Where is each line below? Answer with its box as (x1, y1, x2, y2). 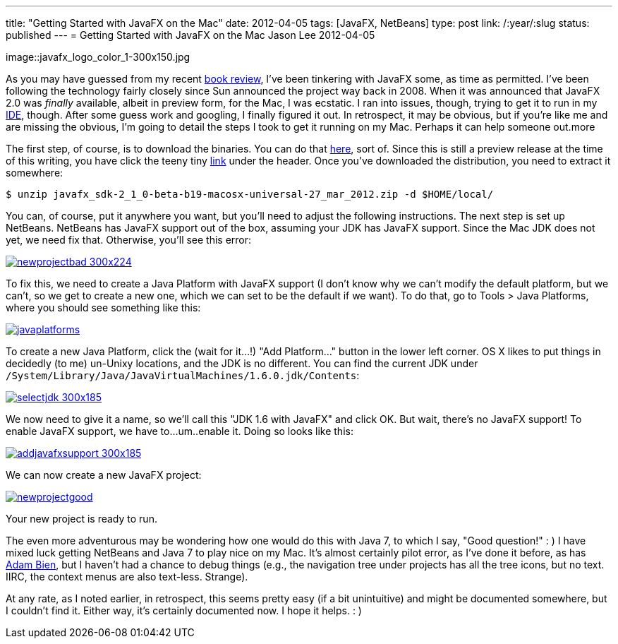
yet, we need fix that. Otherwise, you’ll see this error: (6, 234, 252, 246)
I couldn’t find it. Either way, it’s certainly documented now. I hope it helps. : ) (6, 604, 362, 616)
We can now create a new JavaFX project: (6, 469, 202, 481)
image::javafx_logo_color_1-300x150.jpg (6, 51, 190, 63)
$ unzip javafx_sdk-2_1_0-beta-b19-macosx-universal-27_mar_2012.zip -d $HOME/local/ (6, 189, 494, 200)
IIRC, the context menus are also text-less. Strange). (6, 571, 248, 583)
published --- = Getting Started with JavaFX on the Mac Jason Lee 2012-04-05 (6, 29, 375, 41)
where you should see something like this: (6, 302, 201, 314)
